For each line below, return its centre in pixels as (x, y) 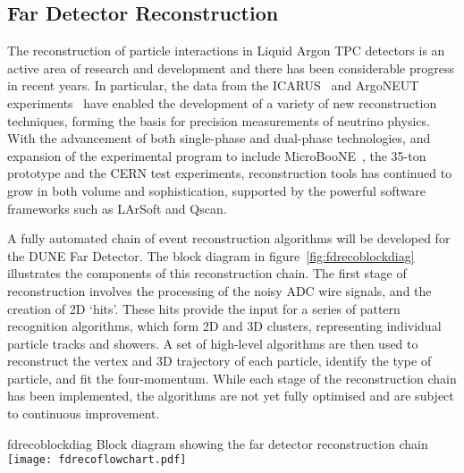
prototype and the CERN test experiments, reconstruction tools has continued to (230, 173)
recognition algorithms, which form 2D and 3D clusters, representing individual (224, 326)
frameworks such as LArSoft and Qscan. (117, 208)
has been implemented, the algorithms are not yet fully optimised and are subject (231, 396)
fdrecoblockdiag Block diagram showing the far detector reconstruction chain (218, 443)
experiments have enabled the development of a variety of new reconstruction (222, 102)
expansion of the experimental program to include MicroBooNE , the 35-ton (217, 155)
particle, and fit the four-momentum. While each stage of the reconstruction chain (232, 378)
